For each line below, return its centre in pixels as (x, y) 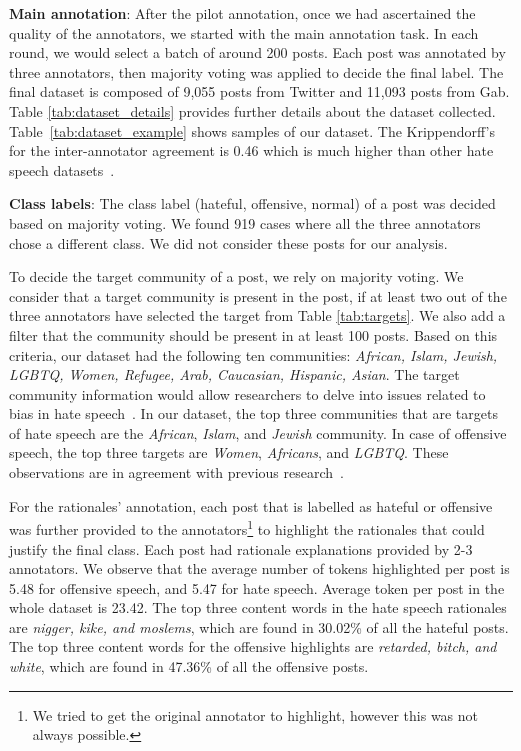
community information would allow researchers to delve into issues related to (247, 393)
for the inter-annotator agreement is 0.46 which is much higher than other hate (251, 150)
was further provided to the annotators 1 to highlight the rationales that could (247, 527)
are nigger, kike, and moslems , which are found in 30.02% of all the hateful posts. (259, 626)
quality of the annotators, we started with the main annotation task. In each (244, 32)
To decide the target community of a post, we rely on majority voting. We (236, 276)
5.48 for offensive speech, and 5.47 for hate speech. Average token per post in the (257, 587)
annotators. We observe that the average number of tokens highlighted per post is (259, 568)
